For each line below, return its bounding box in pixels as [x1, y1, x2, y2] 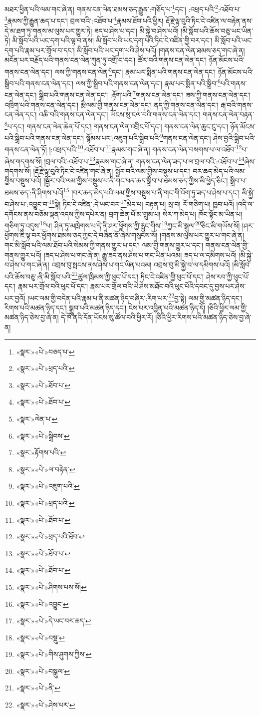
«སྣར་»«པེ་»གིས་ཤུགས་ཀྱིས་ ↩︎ [16, 649, 92, 659]
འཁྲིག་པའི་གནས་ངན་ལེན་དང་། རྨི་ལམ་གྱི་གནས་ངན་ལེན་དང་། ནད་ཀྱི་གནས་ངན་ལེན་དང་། [4, 99, 219, 110]
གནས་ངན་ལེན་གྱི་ [205, 239, 249, 250]
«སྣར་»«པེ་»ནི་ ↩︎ [16, 682, 60, 693]
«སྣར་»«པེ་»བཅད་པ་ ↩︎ [16, 346, 75, 356]
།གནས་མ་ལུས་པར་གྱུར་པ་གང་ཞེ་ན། [160, 230, 245, 240]
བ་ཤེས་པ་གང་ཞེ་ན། [4, 259, 49, 270]
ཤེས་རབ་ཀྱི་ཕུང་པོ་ [206, 271, 250, 281]
